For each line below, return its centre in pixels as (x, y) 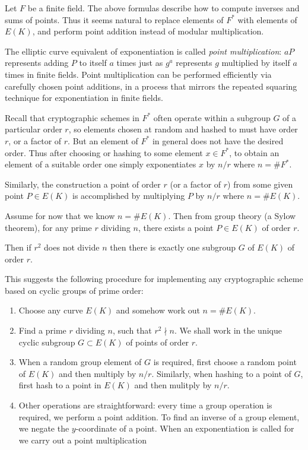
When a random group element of (80, 362)
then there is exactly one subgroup (173, 247)
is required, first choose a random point (225, 362)
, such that (132, 330)
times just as (140, 63)
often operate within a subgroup (212, 117)
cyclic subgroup (47, 342)
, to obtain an (254, 152)
